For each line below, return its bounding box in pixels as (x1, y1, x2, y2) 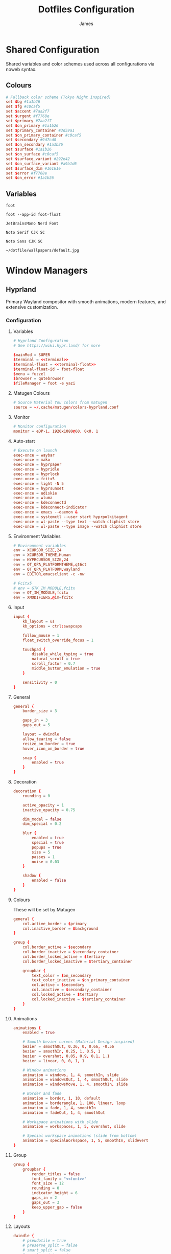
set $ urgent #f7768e (6, 114, 50, 119)
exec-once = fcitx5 (13, 476, 55, 481)
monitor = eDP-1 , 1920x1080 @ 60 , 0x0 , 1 (13, 429, 99, 434)
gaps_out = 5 (22, 723, 51, 728)
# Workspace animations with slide (22, 1119, 99, 1125)
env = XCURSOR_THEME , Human (13, 552, 71, 558)
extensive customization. (6, 304, 58, 310)
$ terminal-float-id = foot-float (13, 367, 85, 372)
